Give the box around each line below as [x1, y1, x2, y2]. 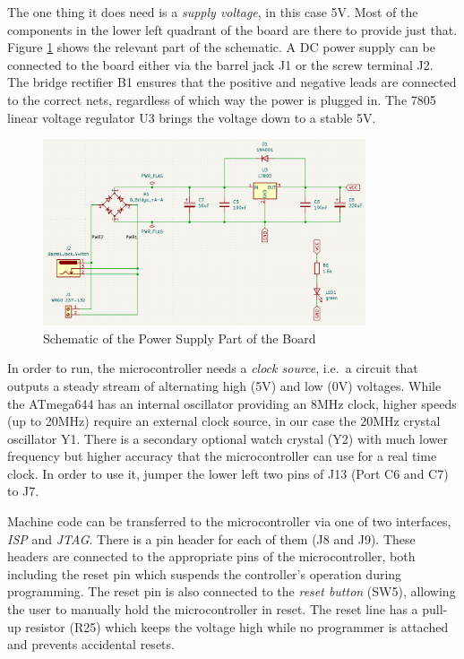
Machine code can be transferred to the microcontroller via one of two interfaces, [7, 512, 451, 531]
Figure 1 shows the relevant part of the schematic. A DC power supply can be [7, 38, 435, 56]
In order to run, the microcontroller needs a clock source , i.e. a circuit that [7, 359, 418, 377]
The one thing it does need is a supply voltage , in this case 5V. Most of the [7, 3, 418, 21]
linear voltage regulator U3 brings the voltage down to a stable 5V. [7, 108, 376, 126]
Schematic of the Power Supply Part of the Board [43, 328, 316, 347]
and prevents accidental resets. [7, 635, 175, 654]
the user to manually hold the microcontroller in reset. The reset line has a [7, 600, 418, 619]
